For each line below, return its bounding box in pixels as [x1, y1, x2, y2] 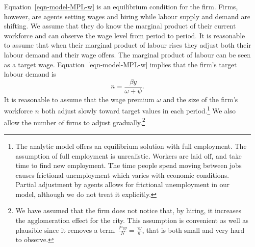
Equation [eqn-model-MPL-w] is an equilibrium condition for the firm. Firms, [4, 1, 238, 11]
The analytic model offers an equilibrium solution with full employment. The [15, 140, 247, 151]
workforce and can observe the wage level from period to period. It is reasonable [4, 30, 245, 40]
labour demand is [4, 69, 56, 79]
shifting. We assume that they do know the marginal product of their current [4, 21, 236, 31]
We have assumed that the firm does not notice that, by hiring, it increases [15, 205, 241, 216]
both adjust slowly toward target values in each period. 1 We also [41, 104, 236, 116]
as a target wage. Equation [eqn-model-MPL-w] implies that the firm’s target [4, 59, 237, 69]
